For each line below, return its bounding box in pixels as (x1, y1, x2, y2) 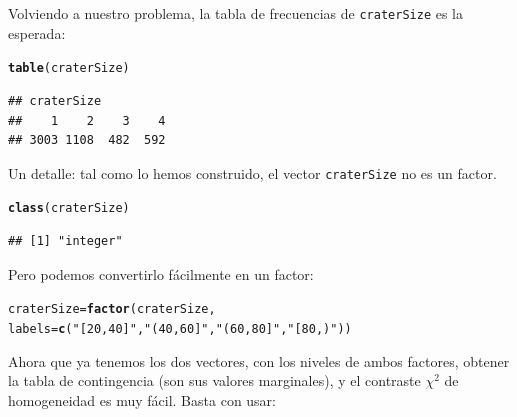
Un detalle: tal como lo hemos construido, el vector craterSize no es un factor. (8, 162, 497, 183)
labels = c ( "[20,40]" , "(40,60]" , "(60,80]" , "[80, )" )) (8, 321, 352, 336)
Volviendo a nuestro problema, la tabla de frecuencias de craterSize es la (8, 3, 463, 23)
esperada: (8, 22, 66, 43)
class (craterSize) (8, 201, 130, 216)
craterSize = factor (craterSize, (8, 302, 216, 317)
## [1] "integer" (8, 234, 123, 248)
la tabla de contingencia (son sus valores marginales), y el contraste (8, 370, 421, 391)
